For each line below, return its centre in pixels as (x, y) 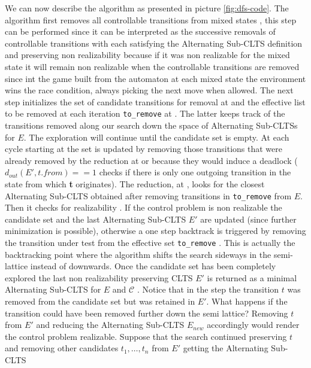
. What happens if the (247, 301)
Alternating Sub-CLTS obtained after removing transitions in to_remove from (148, 195)
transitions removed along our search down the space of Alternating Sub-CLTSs (151, 125)
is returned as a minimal (252, 277)
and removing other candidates (62, 348)
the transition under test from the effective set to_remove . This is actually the (150, 242)
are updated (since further (248, 219)
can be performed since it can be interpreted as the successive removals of (140, 31)
